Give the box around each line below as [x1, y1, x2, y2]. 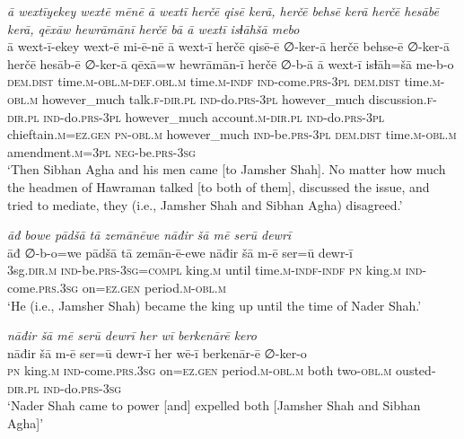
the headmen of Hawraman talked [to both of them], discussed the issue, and [7, 177, 430, 196]
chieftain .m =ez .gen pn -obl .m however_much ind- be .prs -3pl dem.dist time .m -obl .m [7, 125, 457, 144]
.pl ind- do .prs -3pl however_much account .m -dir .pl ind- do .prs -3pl [23, 107, 384, 126]
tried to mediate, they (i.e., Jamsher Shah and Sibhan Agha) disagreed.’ [7, 195, 403, 214]
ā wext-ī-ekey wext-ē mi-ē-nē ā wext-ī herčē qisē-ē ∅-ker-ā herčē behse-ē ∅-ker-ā [7, 37, 451, 56]
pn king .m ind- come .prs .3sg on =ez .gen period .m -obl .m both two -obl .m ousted [7, 361, 432, 380]
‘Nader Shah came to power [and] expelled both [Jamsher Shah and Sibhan [7, 396, 421, 415]
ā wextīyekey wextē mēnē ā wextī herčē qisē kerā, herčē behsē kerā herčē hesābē [7, 2, 439, 20]
